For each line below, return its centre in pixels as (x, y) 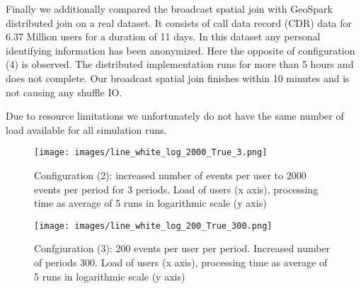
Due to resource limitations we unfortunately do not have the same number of (175, 116)
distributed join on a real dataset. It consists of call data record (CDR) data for (179, 22)
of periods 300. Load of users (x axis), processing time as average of (181, 262)
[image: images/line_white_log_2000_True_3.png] (151, 153)
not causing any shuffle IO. (64, 92)
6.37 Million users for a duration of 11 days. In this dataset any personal (163, 36)
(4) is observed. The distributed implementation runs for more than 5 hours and (180, 64)
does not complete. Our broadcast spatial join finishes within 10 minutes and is (178, 78)
